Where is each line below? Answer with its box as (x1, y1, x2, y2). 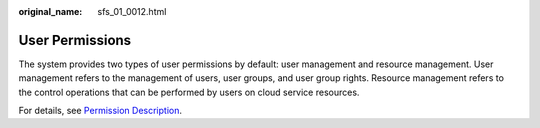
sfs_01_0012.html (97, 6, 167, 17)
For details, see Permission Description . (18, 105, 183, 117)
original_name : (18, 6, 83, 17)
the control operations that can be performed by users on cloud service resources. (18, 86, 360, 98)
